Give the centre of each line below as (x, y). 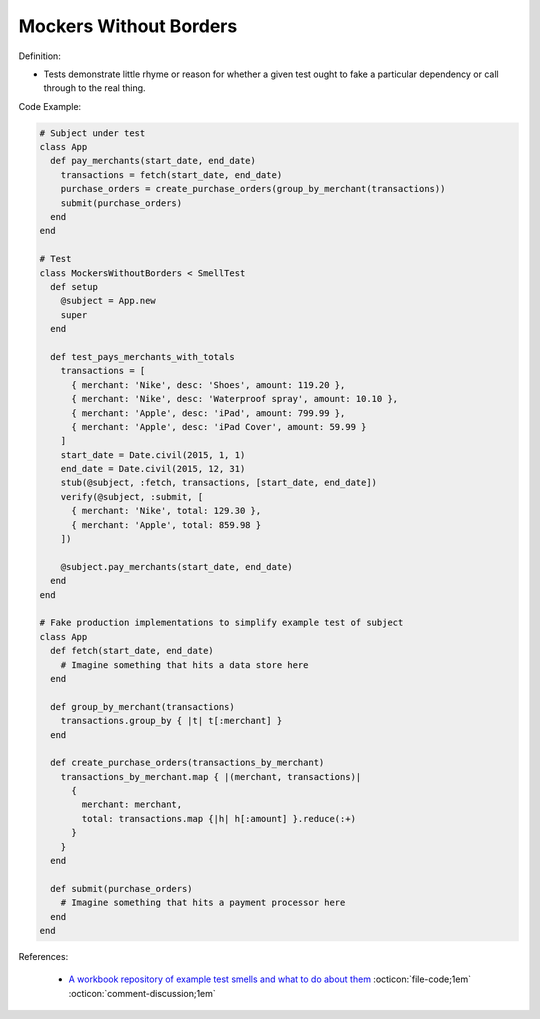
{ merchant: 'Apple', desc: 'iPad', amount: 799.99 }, (208, 413)
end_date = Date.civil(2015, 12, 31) (153, 469)
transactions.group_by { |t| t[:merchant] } (171, 721)
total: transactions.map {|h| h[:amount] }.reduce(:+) (219, 818)
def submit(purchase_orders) (122, 888)
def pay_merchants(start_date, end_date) (153, 161)
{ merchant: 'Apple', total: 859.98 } (166, 524)
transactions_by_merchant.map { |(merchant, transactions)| (211, 776)
